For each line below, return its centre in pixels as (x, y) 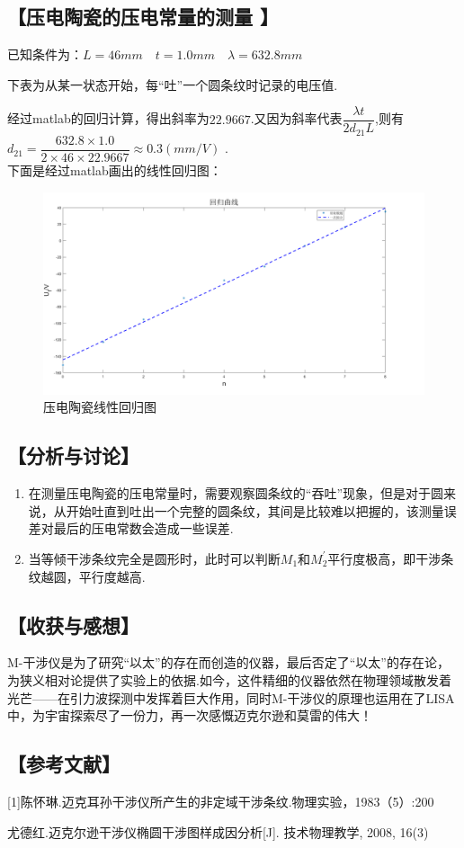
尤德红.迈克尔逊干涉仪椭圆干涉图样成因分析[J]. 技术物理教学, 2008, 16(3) (218, 831)
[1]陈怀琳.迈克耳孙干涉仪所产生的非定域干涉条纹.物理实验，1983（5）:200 (221, 801)
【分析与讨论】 (73, 455)
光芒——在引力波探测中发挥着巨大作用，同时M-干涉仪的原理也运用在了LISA (231, 697)
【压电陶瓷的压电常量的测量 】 (143, 17)
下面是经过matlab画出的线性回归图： (115, 170)
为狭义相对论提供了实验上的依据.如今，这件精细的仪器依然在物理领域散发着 (229, 679)
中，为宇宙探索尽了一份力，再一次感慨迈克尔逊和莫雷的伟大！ (190, 715)
